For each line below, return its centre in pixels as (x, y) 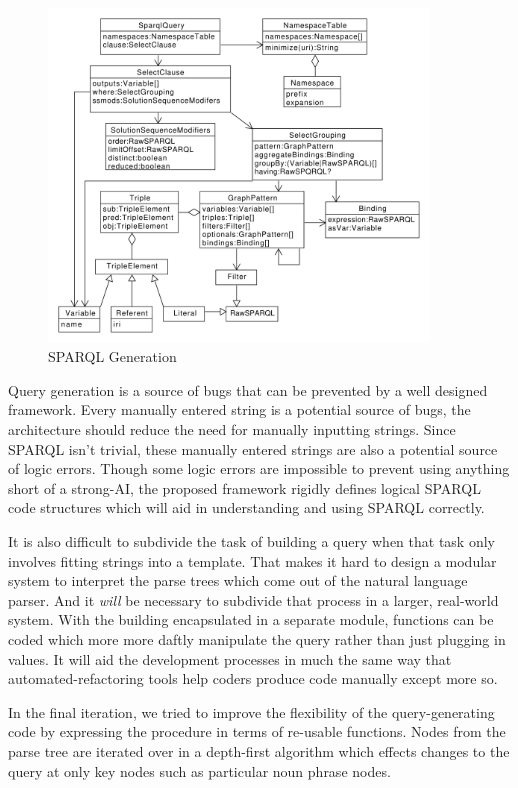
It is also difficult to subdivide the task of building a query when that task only (251, 540)
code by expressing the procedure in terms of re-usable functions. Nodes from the (257, 731)
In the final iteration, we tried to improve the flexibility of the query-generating (251, 711)
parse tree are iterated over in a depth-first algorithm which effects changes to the (259, 750)
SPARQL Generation (112, 356)
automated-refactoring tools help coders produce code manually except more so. (253, 678)
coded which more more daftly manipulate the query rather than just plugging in (257, 638)
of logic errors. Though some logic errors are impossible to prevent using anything (259, 468)
